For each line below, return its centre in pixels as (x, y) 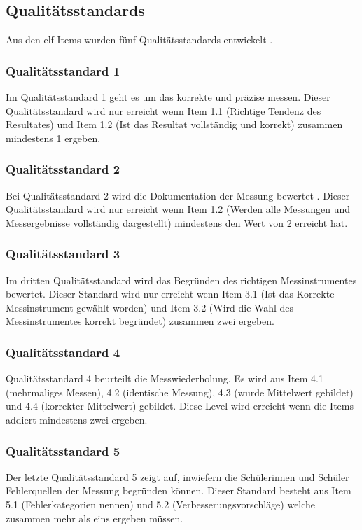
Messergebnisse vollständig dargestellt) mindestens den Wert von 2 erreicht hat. (177, 222)
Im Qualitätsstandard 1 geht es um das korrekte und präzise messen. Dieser (168, 97)
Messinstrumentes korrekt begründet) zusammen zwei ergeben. (140, 321)
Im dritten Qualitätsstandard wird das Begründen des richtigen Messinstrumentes (181, 280)
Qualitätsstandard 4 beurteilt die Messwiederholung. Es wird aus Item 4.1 (165, 378)
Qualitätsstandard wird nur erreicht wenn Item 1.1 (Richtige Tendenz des (163, 110)
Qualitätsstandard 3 (63, 254)
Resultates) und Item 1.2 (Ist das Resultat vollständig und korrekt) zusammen (174, 124)
